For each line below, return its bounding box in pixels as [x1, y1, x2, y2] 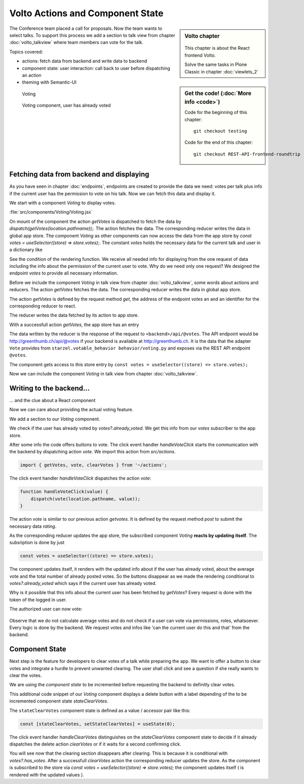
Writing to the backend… [9, 384, 90, 393]
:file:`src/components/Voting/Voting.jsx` [9, 209, 93, 215]
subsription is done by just [9, 539, 65, 545]
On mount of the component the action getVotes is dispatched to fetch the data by [9, 218, 182, 224]
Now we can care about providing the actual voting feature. [9, 407, 134, 413]
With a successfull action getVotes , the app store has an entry [9, 322, 139, 328]
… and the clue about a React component [9, 398, 96, 404]
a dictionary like [9, 247, 43, 253]
